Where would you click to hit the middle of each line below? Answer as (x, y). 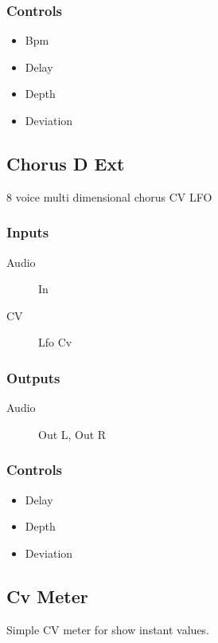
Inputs (28, 232)
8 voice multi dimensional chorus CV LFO (109, 196)
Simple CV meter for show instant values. (108, 629)
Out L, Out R (72, 434)
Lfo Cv (55, 342)
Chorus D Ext (66, 163)
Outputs (33, 377)
